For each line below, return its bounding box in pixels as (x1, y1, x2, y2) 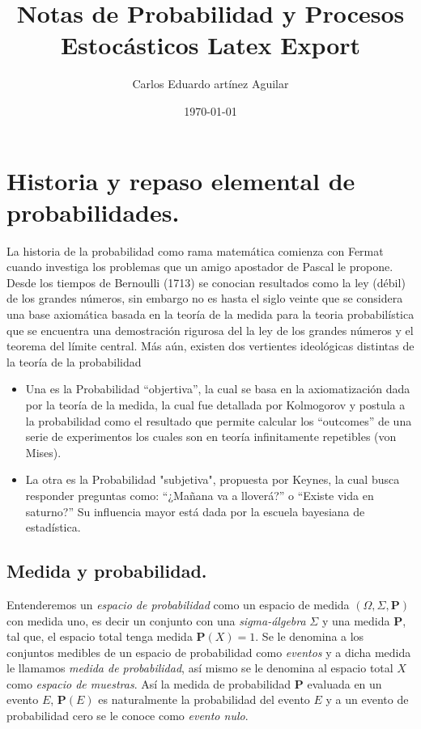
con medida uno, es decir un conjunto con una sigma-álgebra (6, 612, 306, 629)
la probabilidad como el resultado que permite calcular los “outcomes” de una (25, 412, 412, 429)
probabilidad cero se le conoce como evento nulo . (6, 707, 249, 724)
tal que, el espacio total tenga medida (6, 628, 193, 645)
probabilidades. (6, 195, 180, 228)
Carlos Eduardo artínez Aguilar (132, 75, 289, 92)
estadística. (25, 519, 81, 536)
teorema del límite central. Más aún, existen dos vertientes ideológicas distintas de (6, 337, 415, 354)
